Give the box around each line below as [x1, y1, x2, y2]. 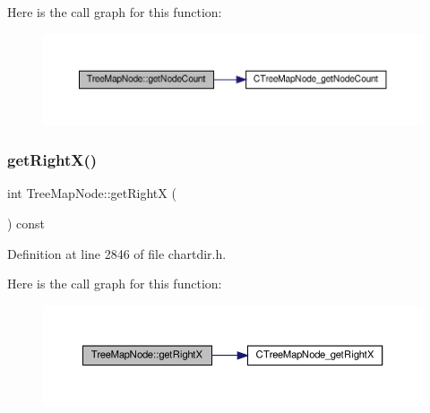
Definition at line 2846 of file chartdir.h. [7, 244, 227, 262]
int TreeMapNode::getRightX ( [7, 184, 176, 202]
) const [7, 213, 46, 232]
